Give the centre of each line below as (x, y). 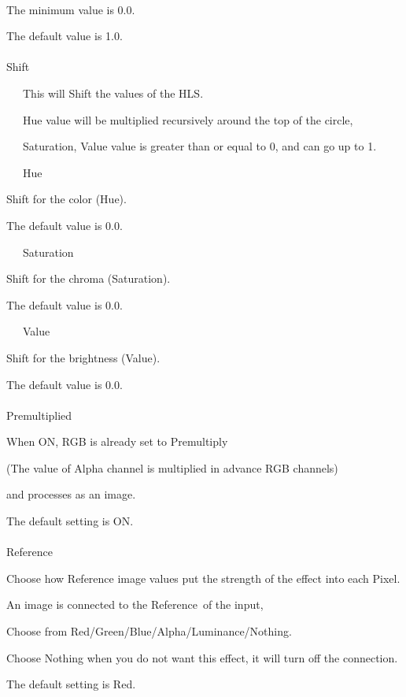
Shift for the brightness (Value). (83, 357)
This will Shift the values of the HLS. (113, 93)
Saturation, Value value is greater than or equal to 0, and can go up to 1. (199, 146)
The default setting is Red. (71, 684)
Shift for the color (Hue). (66, 199)
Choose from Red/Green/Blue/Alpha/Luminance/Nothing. (149, 631)
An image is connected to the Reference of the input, (135, 604)
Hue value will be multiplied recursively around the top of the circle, (188, 119)
